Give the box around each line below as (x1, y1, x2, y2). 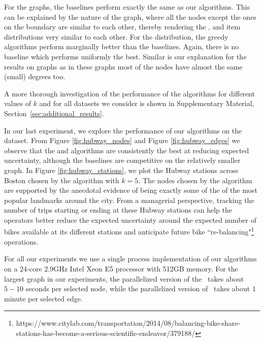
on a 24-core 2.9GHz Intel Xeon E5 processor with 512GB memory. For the (4, 263, 238, 273)
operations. (4, 236, 39, 247)
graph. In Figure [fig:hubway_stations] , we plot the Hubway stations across (4, 164, 239, 175)
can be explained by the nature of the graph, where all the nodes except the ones (4, 11, 256, 22)
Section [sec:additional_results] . (4, 108, 104, 118)
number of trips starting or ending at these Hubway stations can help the (4, 204, 232, 215)
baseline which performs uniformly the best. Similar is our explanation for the (4, 51, 247, 61)
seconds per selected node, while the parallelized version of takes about (25, 283, 250, 294)
